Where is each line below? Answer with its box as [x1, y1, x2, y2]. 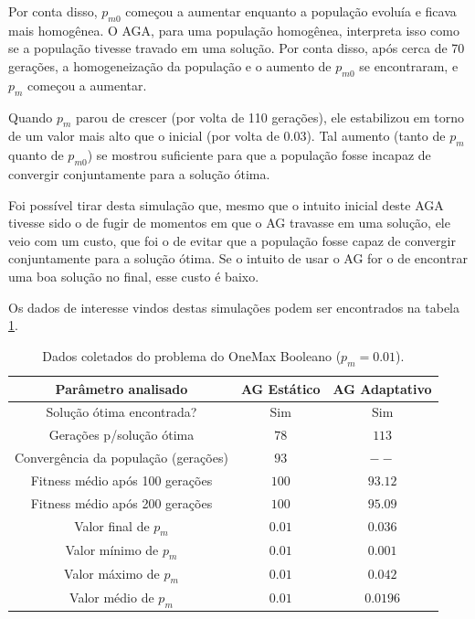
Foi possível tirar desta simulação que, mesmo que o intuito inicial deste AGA [8, 195, 444, 214]
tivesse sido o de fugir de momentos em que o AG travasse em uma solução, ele [8, 213, 450, 232]
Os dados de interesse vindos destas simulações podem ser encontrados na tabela [8, 297, 460, 316]
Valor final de [74, 516, 150, 535]
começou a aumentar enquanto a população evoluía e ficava [125, 2, 457, 20]
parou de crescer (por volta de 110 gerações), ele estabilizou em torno [76, 107, 465, 126]
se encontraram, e [359, 56, 459, 75]
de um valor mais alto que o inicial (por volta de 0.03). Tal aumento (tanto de [8, 126, 446, 145]
